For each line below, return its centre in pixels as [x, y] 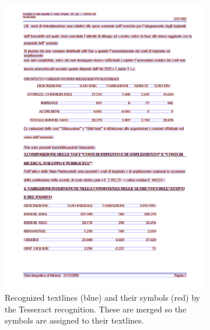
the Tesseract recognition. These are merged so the [96, 309]
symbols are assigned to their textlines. [74, 320]
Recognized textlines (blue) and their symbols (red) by [102, 298]
